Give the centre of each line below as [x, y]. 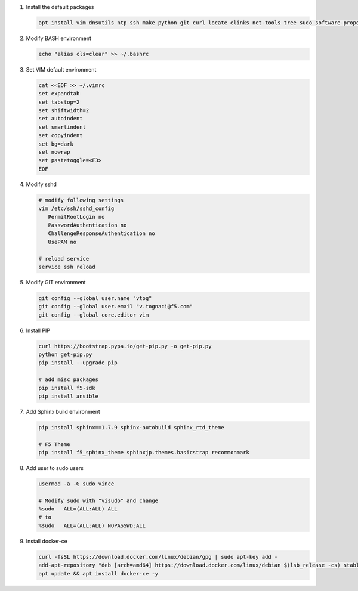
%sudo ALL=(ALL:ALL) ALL [78, 509]
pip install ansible [68, 396]
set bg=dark [56, 144]
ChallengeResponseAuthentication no [101, 233]
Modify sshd [41, 184]
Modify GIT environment [56, 282]
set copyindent [61, 135]
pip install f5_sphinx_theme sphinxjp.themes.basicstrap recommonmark [144, 453]
